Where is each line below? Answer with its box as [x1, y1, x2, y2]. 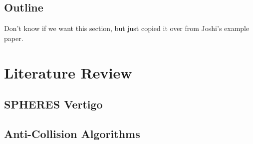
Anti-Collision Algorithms [4, 125, 140, 141]
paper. [4, 32, 23, 43]
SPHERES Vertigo [4, 96, 103, 112]
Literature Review [4, 62, 132, 82]
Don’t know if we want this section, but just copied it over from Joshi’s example [4, 23, 250, 33]
